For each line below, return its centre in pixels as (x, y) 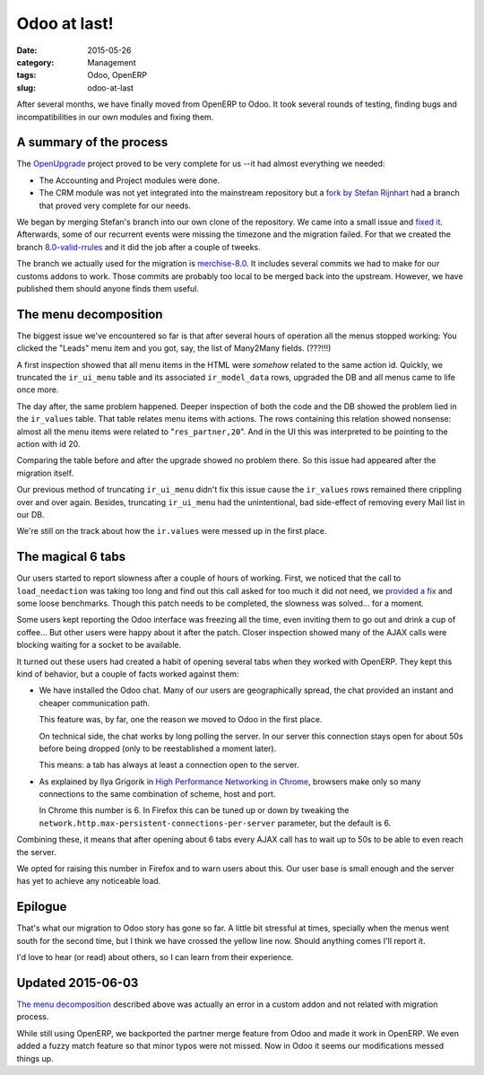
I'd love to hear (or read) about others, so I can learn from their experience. (155, 957)
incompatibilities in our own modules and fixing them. (115, 117)
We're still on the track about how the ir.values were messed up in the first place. (172, 531)
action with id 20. (48, 443)
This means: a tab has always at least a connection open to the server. (169, 765)
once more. (38, 389)
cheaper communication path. (95, 703)
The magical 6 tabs (71, 557)
